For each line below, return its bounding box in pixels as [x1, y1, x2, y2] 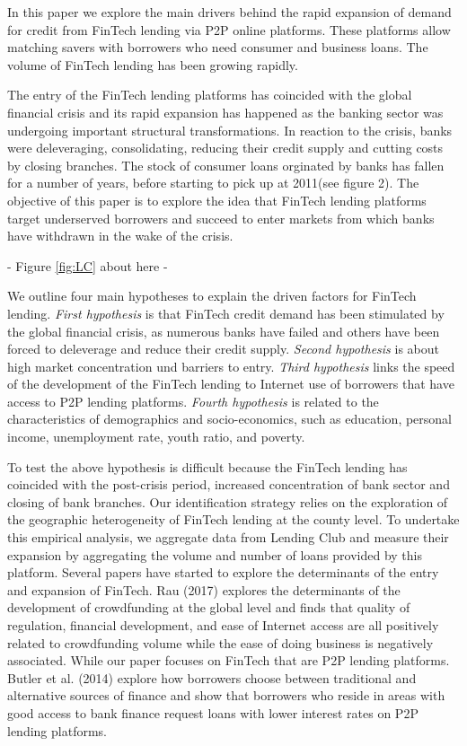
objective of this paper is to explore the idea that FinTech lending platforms [7, 190, 427, 209]
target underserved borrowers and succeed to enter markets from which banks [7, 208, 435, 227]
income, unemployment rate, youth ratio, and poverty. [7, 427, 305, 446]
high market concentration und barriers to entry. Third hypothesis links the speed [7, 356, 455, 375]
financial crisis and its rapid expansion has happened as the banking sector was [7, 102, 444, 121]
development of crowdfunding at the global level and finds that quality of [7, 598, 410, 617]
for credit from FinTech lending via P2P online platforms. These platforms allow [7, 20, 451, 39]
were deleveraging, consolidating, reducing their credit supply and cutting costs [7, 138, 444, 157]
